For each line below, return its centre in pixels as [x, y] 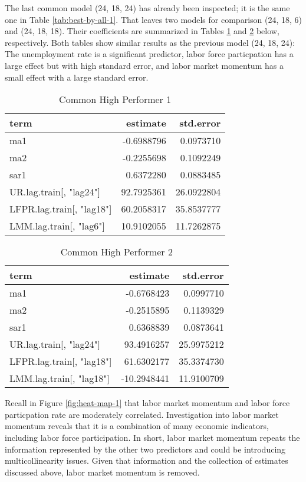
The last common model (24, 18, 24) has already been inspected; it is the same [147, 8]
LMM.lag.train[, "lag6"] [57, 226]
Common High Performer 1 [115, 99]
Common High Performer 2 [116, 252]
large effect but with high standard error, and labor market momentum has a [144, 65]
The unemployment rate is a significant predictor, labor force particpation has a [149, 54]
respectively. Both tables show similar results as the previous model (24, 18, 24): [150, 42]
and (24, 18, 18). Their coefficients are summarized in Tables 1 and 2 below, [142, 31]
